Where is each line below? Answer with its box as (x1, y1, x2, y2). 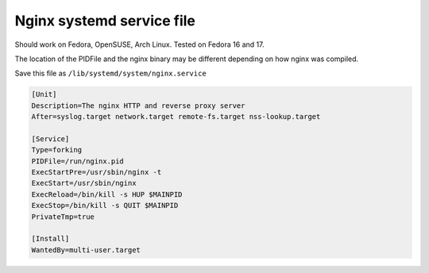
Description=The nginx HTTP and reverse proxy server (31, 101, 245, 110)
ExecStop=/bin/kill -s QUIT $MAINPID (31, 201, 179, 210)
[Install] (31, 234, 70, 244)
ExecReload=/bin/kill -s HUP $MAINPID (31, 190, 183, 198)
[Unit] (31, 90, 57, 99)
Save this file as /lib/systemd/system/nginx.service (14, 68, 207, 79)
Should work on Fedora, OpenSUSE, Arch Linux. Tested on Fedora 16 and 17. (14, 40, 265, 49)
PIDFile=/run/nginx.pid (31, 156, 125, 166)
